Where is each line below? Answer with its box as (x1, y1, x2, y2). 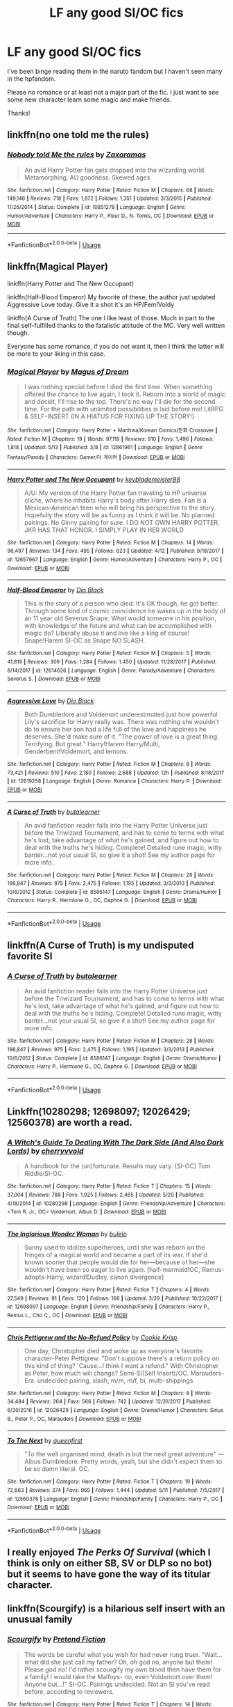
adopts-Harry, (24, 1273, 64, 1282)
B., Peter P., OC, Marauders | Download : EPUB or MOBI (7, 1415, 141, 1422)
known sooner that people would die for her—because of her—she (24, 1258, 216, 1266)
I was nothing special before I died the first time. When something (24, 383, 213, 391)
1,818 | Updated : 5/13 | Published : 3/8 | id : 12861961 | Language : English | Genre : (7, 444, 204, 451)
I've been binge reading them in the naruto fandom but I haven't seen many (7, 67, 223, 75)
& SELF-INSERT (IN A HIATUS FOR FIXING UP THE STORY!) (24, 412, 195, 420)
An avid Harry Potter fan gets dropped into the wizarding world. (24, 166, 206, 174)
